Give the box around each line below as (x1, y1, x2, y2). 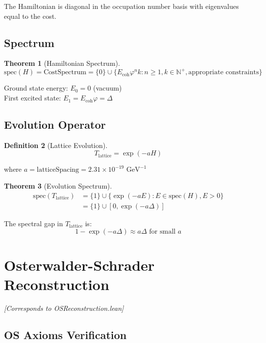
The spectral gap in (4, 218, 63, 228)
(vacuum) (93, 83, 122, 93)
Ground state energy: (4, 83, 68, 93)
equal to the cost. (4, 10, 57, 21)
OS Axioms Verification (4, 327, 127, 342)
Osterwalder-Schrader (4, 254, 155, 275)
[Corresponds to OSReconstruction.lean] (4, 302, 124, 313)
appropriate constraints (188, 69, 259, 76)
